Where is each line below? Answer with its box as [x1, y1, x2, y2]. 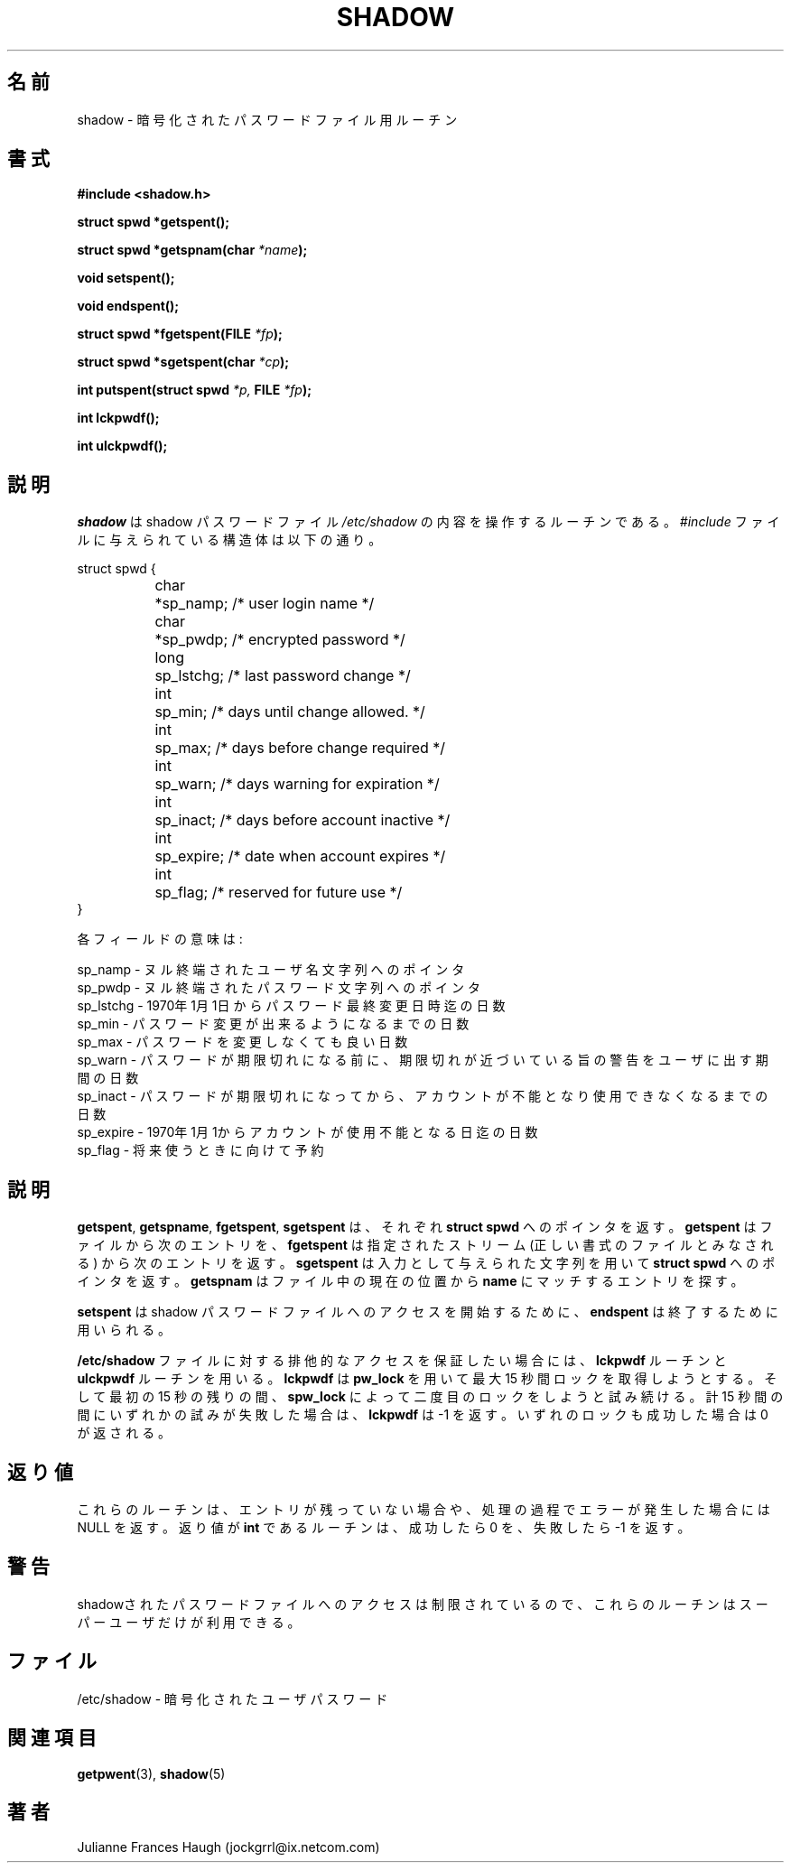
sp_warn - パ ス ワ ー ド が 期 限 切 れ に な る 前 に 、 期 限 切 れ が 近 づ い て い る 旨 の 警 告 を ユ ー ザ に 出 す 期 [77, 1052, 768, 1068]
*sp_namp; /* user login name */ [154, 594, 375, 613]
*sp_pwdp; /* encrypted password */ [154, 630, 405, 649]
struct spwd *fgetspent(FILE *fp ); [77, 326, 283, 342]
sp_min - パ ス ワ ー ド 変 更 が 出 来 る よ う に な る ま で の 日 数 [77, 1016, 470, 1032]
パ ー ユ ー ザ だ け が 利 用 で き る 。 [77, 1614, 301, 1630]
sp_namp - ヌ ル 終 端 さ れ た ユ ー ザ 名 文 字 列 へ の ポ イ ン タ [77, 962, 465, 978]
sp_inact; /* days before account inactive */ [154, 811, 451, 830]
